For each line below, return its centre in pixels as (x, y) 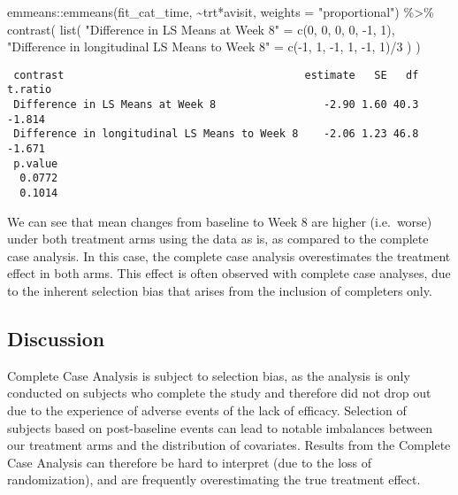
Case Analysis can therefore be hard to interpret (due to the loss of (190, 462)
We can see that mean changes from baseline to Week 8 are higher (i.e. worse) (220, 221)
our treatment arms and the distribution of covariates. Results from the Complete (229, 445)
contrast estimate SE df (216, 75)
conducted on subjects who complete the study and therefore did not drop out (219, 393)
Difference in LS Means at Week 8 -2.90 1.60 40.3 (216, 105)
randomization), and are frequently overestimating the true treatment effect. (214, 480)
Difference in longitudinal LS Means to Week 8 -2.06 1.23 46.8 (216, 134)
